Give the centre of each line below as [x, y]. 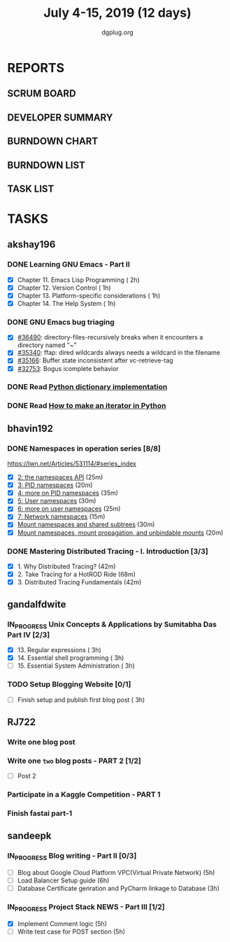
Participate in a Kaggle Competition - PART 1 [84, 794]
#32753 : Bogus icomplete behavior [68, 368]
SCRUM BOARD [42, 93]
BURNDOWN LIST [46, 165]
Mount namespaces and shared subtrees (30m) [86, 525]
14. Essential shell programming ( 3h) [71, 658]
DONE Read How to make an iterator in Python [87, 406]
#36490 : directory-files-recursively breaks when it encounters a [110, 337]
